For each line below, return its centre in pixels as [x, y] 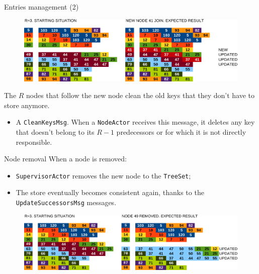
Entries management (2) [41, 7]
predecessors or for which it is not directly [181, 131]
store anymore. [27, 105]
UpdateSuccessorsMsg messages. [66, 202]
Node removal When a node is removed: [65, 159]
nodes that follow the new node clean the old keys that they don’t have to [141, 95]
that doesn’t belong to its [55, 131]
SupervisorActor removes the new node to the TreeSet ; [103, 175]
